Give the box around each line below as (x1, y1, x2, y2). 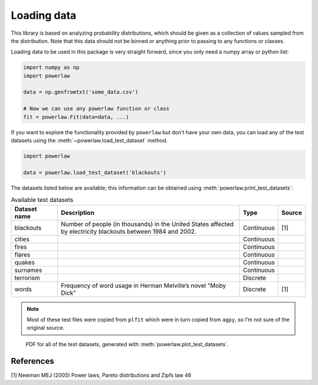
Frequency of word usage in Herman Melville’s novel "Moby (61, 281, 226, 290)
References (11, 356, 54, 366)
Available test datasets (11, 196, 74, 204)
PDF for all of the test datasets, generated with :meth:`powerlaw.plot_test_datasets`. (25, 340, 229, 347)
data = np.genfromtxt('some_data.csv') (23, 89, 138, 95)
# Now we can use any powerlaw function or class (23, 105, 170, 112)
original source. (26, 324, 65, 331)
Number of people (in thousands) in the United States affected (61, 220, 234, 228)
